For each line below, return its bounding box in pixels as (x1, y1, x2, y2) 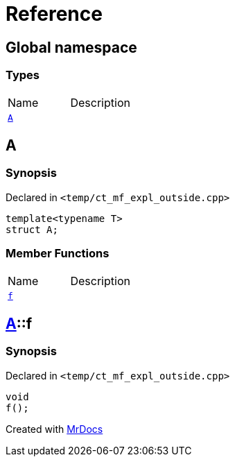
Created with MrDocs (6, 422, 103, 435)
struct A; (6, 223, 58, 235)
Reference (6, 2, 103, 26)
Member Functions (6, 246, 110, 261)
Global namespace (6, 38, 137, 56)
